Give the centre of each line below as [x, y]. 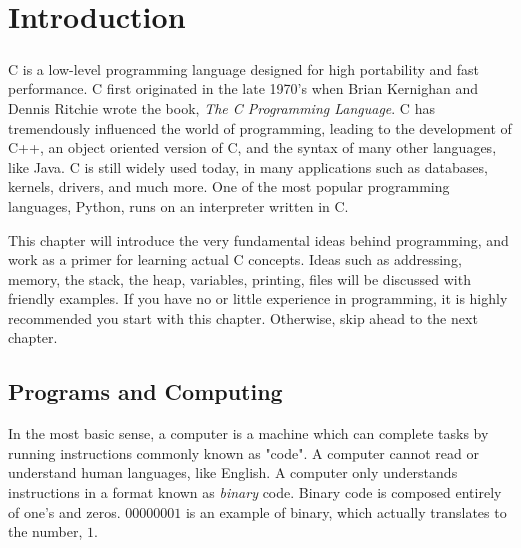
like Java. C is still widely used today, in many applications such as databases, [248, 166]
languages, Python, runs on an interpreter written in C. [178, 205]
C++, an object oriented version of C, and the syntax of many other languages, [252, 147]
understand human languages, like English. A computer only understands [233, 472]
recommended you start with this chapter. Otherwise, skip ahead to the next [243, 317]
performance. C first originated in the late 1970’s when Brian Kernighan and [243, 88]
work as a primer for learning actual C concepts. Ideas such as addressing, [235, 259]
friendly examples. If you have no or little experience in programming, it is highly [258, 298]
